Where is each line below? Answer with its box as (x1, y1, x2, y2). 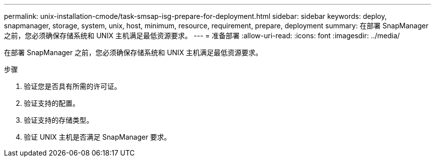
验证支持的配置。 (24, 99, 79, 107)
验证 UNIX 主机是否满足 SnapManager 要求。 (24, 133, 171, 141)
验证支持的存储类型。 (24, 116, 93, 124)
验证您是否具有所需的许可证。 (24, 82, 121, 90)
